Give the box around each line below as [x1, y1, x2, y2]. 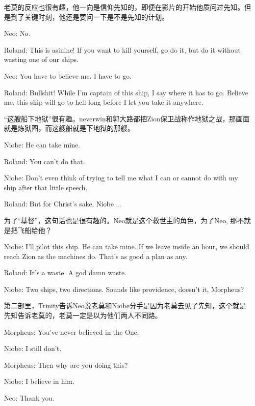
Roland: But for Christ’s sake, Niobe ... [4, 199, 122, 209]
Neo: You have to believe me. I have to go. [4, 70, 132, 81]
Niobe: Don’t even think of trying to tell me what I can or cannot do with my [4, 173, 238, 183]
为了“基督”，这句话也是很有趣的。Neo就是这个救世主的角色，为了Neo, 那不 [4, 215, 244, 225]
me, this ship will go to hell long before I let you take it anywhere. [4, 97, 204, 107]
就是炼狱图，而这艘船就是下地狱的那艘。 [4, 123, 134, 133]
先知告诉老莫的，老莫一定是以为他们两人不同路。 [4, 310, 162, 320]
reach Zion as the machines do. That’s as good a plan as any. [4, 251, 188, 261]
